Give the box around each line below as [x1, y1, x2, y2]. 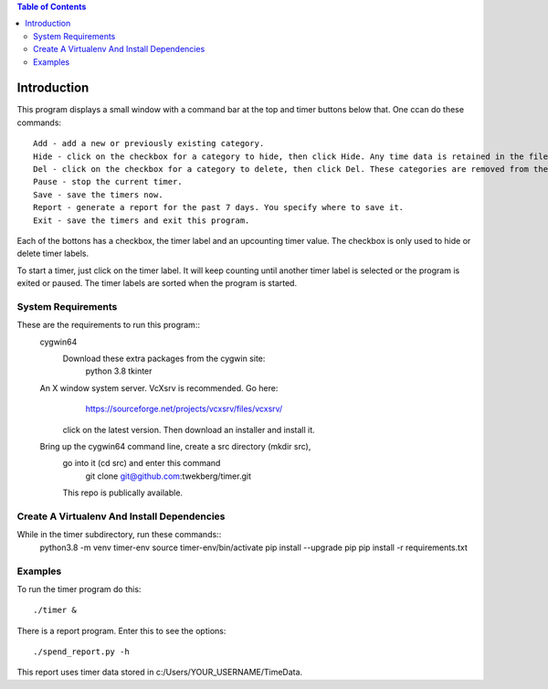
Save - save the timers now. [33, 189, 163, 200]
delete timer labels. [16, 248, 90, 260]
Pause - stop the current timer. [33, 176, 183, 187]
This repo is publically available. [62, 487, 183, 498]
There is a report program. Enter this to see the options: [16, 625, 227, 636]
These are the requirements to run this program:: [16, 320, 201, 331]
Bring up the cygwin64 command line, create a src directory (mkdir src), [39, 441, 311, 452]
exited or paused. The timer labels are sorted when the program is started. [16, 278, 297, 289]
